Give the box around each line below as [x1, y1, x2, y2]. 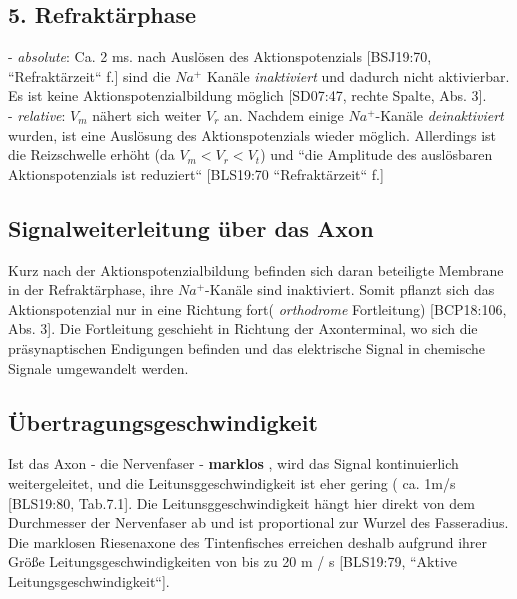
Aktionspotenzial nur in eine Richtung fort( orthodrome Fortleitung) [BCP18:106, [8, 298, 507, 319]
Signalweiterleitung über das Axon [8, 212, 374, 243]
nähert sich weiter [92, 104, 202, 125]
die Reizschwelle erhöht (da [8, 144, 175, 165]
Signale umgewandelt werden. [8, 357, 189, 378]
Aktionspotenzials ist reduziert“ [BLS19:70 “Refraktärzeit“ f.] [8, 163, 384, 184]
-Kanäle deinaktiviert [375, 104, 504, 125]
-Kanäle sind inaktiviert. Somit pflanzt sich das [205, 279, 495, 300]
